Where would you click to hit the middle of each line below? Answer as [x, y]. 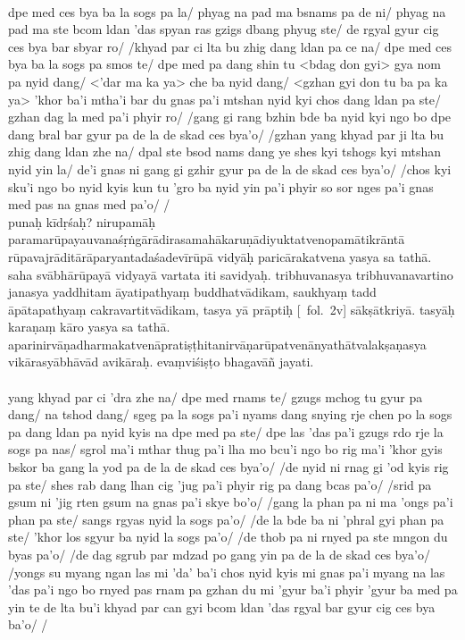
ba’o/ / [28, 624]
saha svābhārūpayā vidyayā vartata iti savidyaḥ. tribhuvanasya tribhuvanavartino [231, 274]
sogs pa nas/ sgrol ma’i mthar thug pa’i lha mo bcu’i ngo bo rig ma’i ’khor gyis [225, 449]
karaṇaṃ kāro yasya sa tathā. [89, 327]
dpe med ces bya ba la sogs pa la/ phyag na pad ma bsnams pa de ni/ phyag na [227, 11]
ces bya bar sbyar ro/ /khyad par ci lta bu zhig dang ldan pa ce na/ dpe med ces [230, 46]
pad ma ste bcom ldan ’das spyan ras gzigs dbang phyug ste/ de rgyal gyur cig [224, 29]
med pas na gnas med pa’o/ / [89, 204]
